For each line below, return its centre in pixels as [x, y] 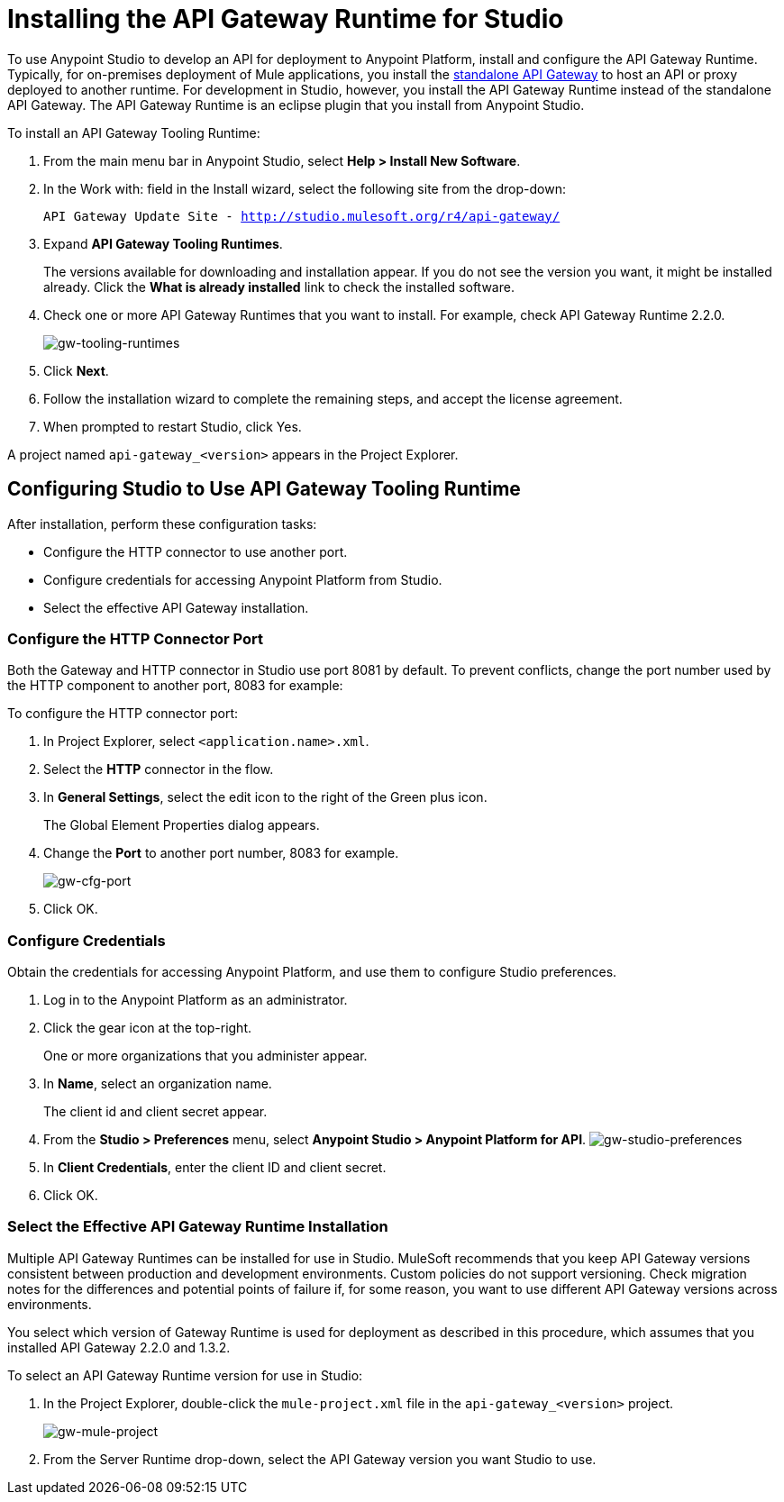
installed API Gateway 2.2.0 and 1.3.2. [119, 1347]
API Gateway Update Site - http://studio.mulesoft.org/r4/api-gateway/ [302, 216]
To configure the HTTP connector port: [123, 714]
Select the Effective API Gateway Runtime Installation [198, 1227]
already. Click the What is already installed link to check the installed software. [279, 287]
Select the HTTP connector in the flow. [159, 769]
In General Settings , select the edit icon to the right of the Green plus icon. [265, 797]
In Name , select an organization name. [158, 1084]
